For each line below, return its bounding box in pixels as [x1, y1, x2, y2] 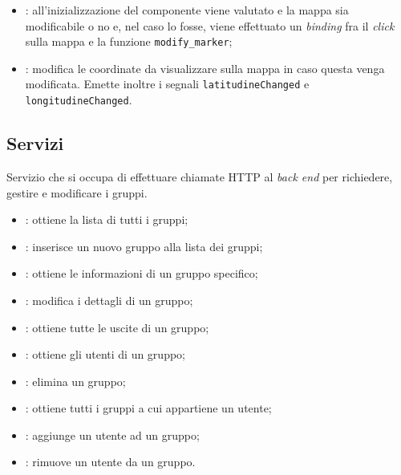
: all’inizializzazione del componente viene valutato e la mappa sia [25, 2, 349, 18]
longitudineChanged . [25, 91, 132, 108]
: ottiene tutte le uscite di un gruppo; [25, 319, 209, 335]
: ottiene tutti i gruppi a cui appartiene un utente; [25, 400, 272, 416]
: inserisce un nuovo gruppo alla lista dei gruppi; [25, 237, 263, 254]
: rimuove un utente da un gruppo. [25, 453, 196, 470]
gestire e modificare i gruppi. [6, 184, 148, 201]
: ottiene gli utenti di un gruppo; [25, 346, 185, 363]
